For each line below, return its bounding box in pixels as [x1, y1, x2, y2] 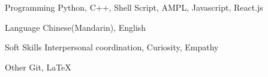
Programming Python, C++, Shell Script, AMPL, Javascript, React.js [5, 1, 263, 13]
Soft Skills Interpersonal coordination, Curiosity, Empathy [5, 41, 219, 53]
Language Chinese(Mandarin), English [5, 21, 146, 33]
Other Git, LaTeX [5, 60, 71, 73]
